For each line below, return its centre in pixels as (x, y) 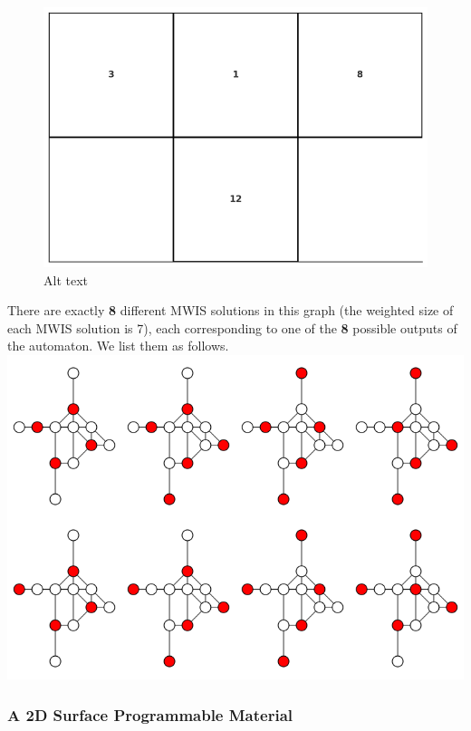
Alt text (66, 279)
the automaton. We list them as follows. (118, 346)
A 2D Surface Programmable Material (150, 714)
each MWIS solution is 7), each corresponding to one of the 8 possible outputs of (232, 327)
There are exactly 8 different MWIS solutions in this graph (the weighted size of (231, 310)
